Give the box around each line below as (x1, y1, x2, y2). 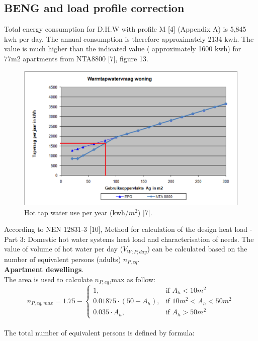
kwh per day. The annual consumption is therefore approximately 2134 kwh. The (4, 33, 254, 44)
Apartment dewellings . (4, 264, 84, 275)
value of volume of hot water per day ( (4, 243, 123, 254)
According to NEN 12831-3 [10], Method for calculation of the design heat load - (4, 224, 252, 234)
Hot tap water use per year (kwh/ (24, 207, 129, 217)
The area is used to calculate (4, 274, 93, 284)
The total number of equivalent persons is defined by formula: (4, 327, 195, 337)
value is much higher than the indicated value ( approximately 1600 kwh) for (4, 43, 241, 54)
